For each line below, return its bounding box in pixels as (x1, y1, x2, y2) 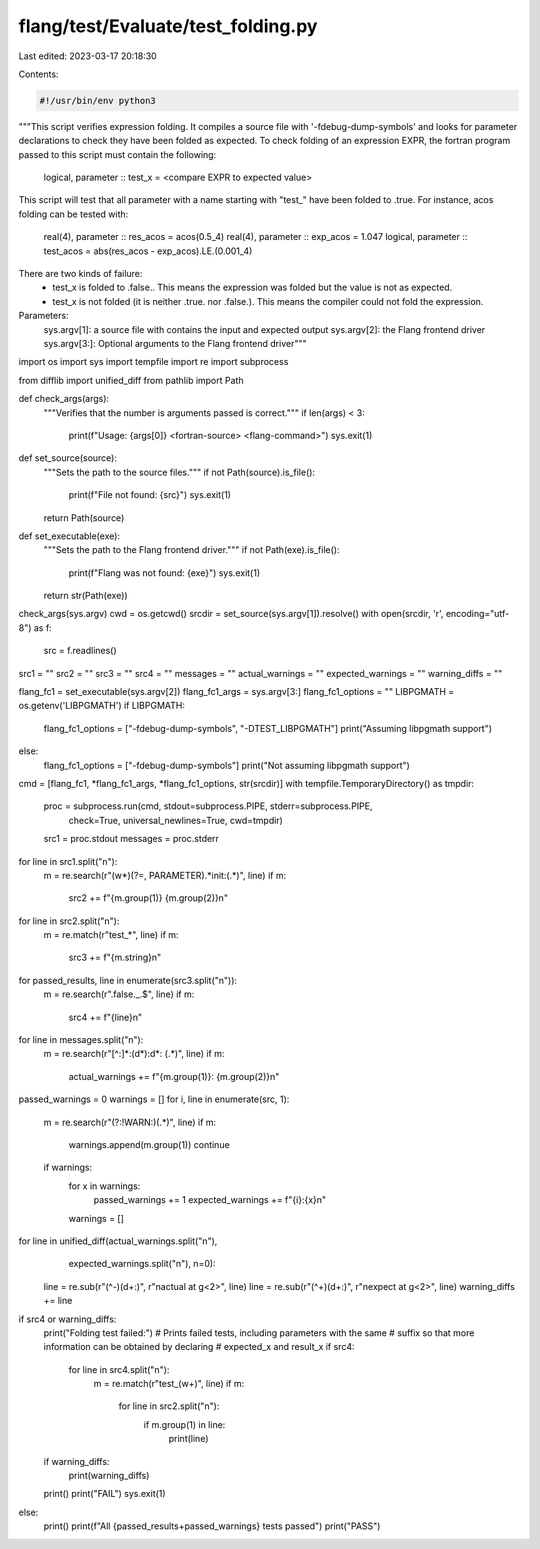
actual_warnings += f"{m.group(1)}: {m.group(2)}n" (68, 1070, 280, 1082)
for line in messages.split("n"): (18, 1034, 144, 1046)
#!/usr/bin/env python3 (39, 95, 157, 106)
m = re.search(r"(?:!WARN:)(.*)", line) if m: (43, 1116, 217, 1128)
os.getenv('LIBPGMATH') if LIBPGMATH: (18, 700, 185, 712)
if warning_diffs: (43, 1455, 110, 1467)
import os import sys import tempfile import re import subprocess (18, 356, 289, 368)
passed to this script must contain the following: (18, 148, 217, 160)
